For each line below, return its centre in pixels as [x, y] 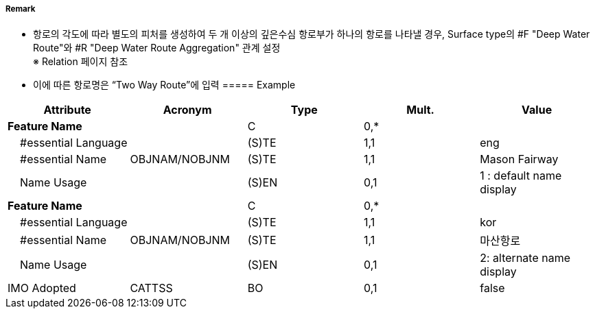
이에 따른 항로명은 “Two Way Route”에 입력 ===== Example [164, 85]
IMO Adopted [42, 288]
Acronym [187, 110]
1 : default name [521, 176]
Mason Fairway [519, 159]
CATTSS [151, 288]
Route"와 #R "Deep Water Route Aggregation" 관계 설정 [157, 48]
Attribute [67, 110]
